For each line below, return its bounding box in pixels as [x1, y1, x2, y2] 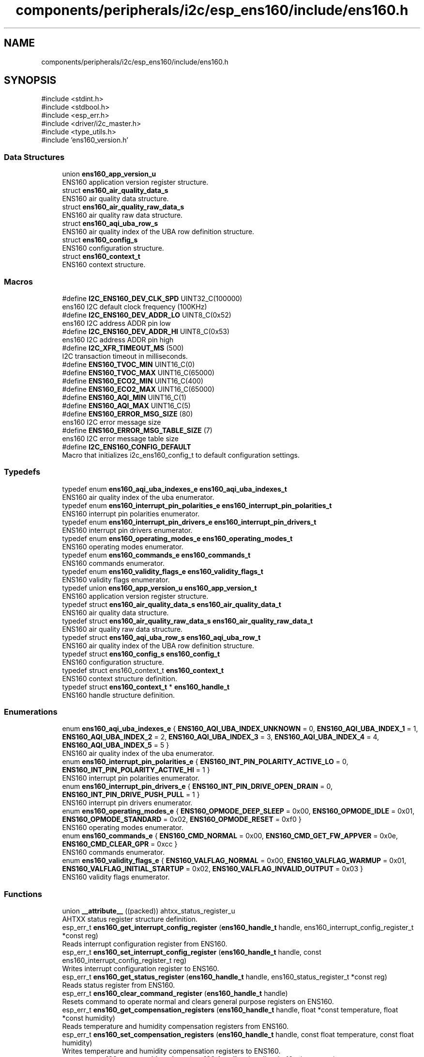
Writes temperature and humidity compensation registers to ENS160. [62, 1047, 281, 1056]
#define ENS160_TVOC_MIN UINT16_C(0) [62, 360, 195, 368]
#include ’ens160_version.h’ [41, 136, 128, 144]
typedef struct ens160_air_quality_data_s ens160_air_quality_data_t [62, 600, 281, 609]
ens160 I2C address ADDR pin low [62, 319, 171, 327]
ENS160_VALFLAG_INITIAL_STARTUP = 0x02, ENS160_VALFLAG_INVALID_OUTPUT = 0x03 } [62, 865, 363, 873]
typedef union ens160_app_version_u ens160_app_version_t [62, 583, 257, 592]
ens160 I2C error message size [62, 417, 161, 426]
